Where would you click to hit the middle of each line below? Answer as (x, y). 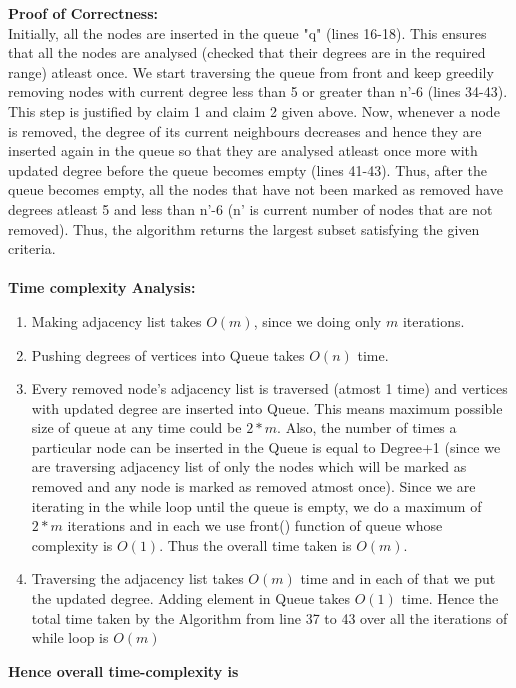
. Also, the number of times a (367, 427)
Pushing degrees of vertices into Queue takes (168, 354)
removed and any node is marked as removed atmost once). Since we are (253, 486)
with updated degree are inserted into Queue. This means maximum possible (267, 407)
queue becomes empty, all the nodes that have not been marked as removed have (255, 189)
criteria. (32, 248)
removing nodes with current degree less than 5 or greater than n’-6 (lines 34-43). (258, 91)
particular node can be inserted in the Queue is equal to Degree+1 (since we (266, 446)
